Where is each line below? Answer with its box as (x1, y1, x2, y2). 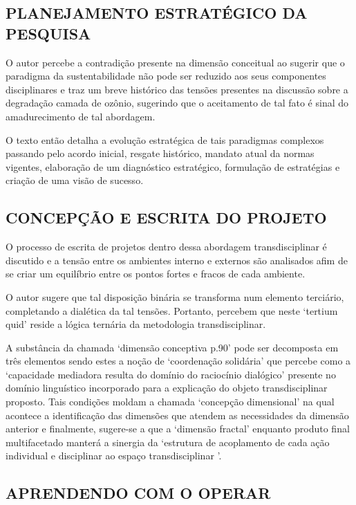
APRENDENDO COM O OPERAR (6, 482, 271, 504)
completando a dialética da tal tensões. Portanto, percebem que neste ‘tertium (6, 303, 338, 318)
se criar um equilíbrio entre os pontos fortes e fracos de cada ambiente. (6, 266, 306, 281)
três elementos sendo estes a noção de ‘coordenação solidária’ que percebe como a (6, 353, 351, 368)
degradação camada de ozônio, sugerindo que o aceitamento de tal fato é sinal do (6, 95, 349, 110)
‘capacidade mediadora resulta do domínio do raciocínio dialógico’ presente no (6, 367, 336, 381)
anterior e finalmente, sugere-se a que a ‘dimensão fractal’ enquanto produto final (6, 421, 350, 436)
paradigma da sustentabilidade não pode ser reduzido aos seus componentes (6, 68, 326, 83)
